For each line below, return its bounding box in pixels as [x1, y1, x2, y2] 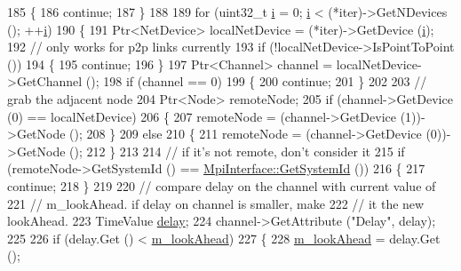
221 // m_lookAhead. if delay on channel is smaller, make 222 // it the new [7, 194, 425, 212]
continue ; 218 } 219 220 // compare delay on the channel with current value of [7, 176, 436, 195]
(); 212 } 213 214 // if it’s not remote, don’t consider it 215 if [69, 141, 405, 160]
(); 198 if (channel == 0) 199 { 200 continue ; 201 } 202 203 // [85, 72, 427, 91]
